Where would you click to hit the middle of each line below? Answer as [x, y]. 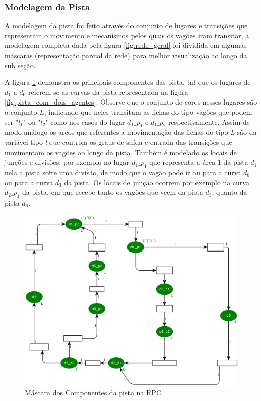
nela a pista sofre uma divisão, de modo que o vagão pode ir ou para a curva [123, 172]
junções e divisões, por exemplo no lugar [67, 162]
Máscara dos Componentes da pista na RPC [93, 393]
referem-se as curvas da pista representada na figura [108, 92]
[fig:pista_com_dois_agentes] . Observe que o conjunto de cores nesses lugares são [131, 102]
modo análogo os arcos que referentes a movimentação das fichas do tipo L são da [131, 132]
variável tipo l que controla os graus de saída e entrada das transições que [118, 142]
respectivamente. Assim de [209, 121]
